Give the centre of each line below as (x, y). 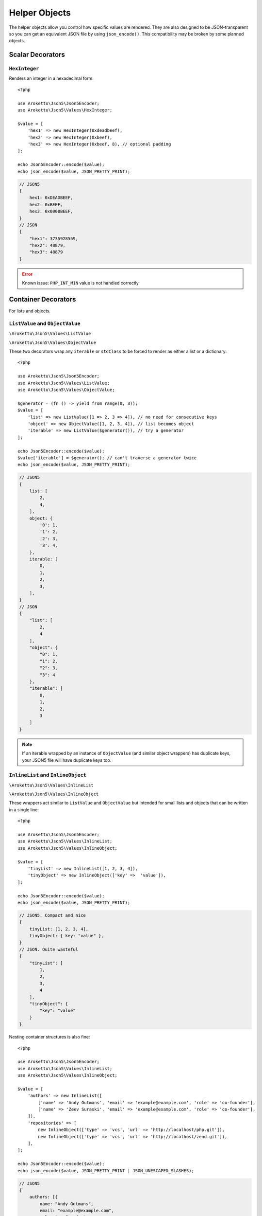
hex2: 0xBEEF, (46, 205)
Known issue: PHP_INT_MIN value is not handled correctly (81, 283)
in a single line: (24, 809)
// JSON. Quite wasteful (49, 949)
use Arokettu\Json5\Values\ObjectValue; (66, 390)
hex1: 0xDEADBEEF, (51, 198)
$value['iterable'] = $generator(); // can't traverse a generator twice (107, 458)
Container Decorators (42, 299)
